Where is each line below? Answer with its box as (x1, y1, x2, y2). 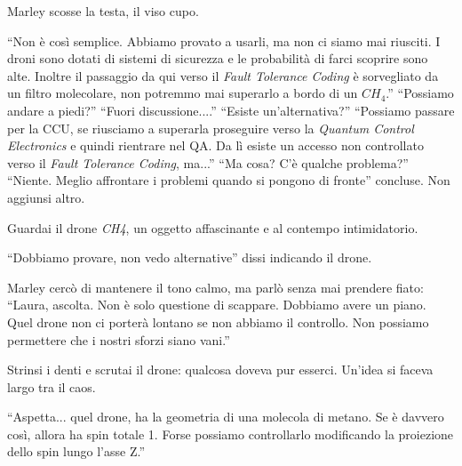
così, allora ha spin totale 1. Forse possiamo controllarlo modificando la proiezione (7, 424, 454, 443)
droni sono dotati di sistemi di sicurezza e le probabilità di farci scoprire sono (7, 49, 428, 68)
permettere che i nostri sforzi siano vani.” (7, 330, 230, 349)
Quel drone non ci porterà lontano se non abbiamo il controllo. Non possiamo (7, 312, 429, 331)
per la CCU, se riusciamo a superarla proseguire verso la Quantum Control (7, 118, 414, 137)
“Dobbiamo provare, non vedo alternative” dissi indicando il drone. (7, 248, 372, 267)
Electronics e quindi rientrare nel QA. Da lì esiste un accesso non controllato (7, 136, 424, 155)
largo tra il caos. (7, 377, 96, 396)
